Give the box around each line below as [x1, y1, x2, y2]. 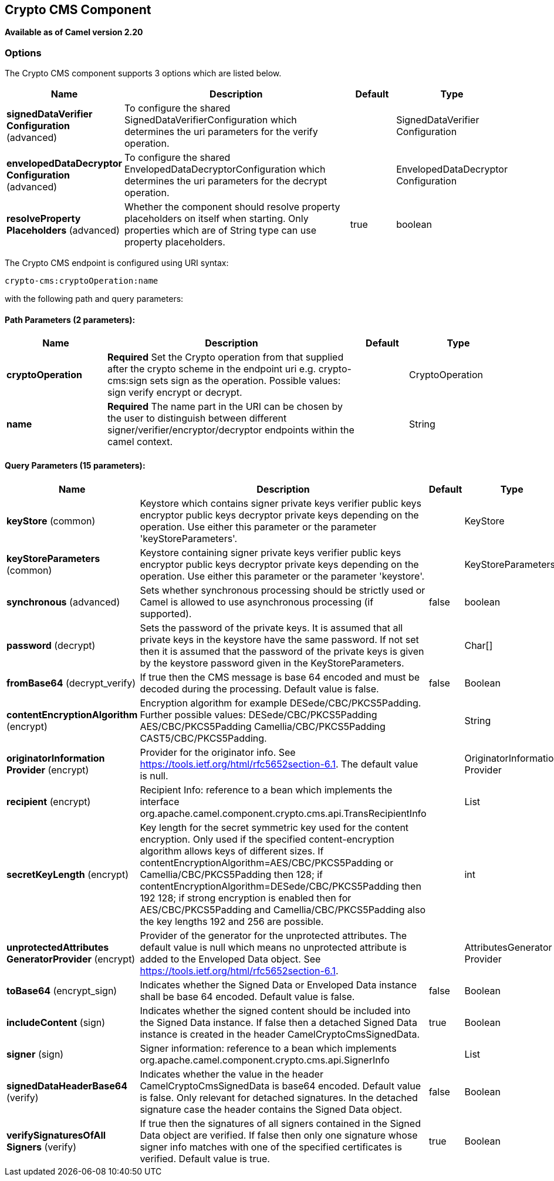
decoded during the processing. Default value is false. [140, 682, 379, 695]
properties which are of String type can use [124, 224, 316, 237]
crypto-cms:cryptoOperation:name [5, 276, 158, 286]
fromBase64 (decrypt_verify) [6, 677, 136, 689]
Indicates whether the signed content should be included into [140, 1004, 411, 1017]
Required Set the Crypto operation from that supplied [107, 351, 344, 364]
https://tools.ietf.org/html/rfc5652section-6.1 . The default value [140, 758, 418, 770]
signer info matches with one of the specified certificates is [140, 1140, 402, 1153]
